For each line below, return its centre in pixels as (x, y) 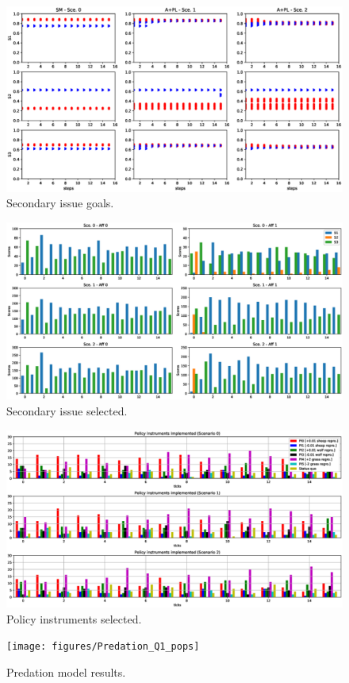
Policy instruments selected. (74, 618)
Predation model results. (66, 671)
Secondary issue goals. (60, 203)
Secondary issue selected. (67, 410)
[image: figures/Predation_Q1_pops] (103, 647)
